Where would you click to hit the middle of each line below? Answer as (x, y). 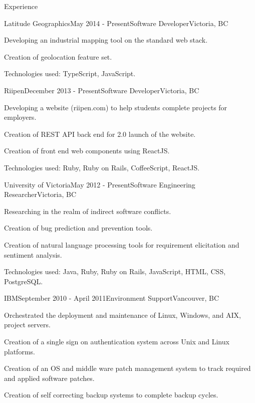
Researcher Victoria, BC (40, 194)
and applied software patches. (49, 378)
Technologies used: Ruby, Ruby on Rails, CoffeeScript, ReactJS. (102, 167)
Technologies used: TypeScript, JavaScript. (70, 73)
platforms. (20, 351)
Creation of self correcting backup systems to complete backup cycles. (111, 395)
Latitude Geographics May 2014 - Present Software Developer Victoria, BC (116, 23)
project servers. (27, 325)
